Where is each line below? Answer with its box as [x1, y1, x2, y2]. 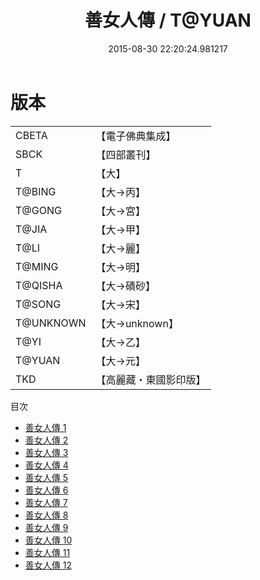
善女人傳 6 [24, 484, 69, 496]
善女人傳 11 [24, 546, 71, 558]
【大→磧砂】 [95, 279, 156, 293]
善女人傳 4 [24, 459, 69, 471]
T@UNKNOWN [15, 316, 87, 330]
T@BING [15, 184, 57, 198]
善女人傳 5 [24, 471, 69, 483]
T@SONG [15, 297, 62, 311]
